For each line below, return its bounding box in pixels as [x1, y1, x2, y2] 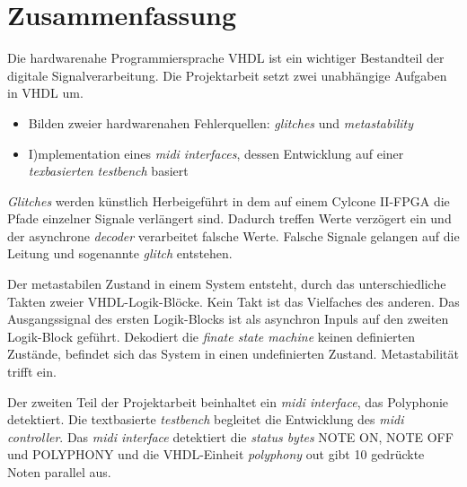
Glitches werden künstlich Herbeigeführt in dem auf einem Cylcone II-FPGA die [7, 191, 450, 210]
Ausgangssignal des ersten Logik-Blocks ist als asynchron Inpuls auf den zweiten [7, 309, 449, 328]
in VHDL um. [7, 83, 84, 102]
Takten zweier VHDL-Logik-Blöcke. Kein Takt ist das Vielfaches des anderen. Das [7, 291, 460, 310]
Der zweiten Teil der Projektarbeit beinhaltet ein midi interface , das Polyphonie [7, 392, 449, 411]
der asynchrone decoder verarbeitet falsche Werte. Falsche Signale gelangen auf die [7, 226, 460, 245]
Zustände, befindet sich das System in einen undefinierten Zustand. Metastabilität [7, 344, 459, 363]
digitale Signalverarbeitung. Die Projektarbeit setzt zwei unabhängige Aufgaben [7, 65, 447, 84]
